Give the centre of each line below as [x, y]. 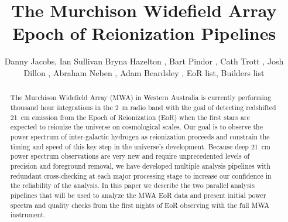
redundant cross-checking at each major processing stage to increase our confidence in [141, 175]
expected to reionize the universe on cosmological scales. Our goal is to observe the [136, 127]
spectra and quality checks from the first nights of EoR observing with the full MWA [140, 205]
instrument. [28, 215]
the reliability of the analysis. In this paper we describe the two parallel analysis [132, 185]
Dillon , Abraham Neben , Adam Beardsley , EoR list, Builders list [144, 72]
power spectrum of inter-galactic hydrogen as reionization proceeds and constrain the [140, 136]
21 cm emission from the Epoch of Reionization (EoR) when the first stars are [130, 117]
